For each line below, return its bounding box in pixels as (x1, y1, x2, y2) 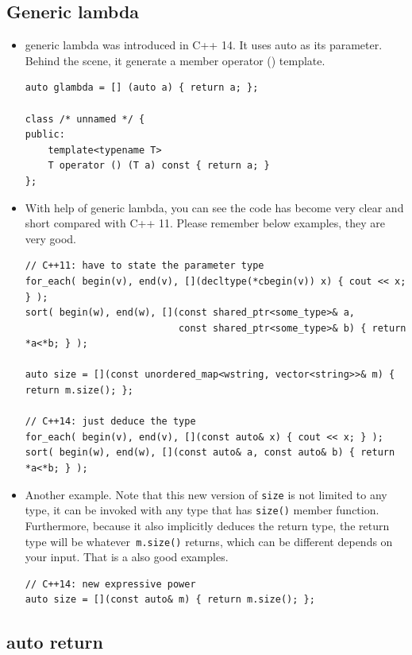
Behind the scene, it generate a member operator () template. (25, 52, 325, 68)
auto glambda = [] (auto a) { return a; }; (25, 82, 259, 94)
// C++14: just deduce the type (25, 416, 196, 428)
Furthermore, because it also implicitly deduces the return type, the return (25, 517, 390, 533)
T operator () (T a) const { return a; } (48, 160, 270, 172)
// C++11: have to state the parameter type (25, 260, 264, 272)
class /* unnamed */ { (25, 113, 145, 125)
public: (25, 129, 65, 141)
